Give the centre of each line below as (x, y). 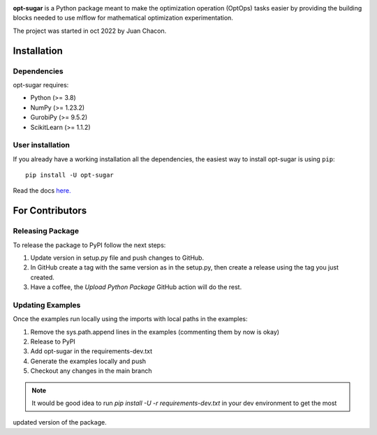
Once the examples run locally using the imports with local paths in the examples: (130, 319)
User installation (41, 145)
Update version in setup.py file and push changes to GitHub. (117, 258)
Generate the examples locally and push (88, 361)
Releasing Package (46, 231)
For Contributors (50, 211)
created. (43, 277)
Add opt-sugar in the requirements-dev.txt (91, 351)
